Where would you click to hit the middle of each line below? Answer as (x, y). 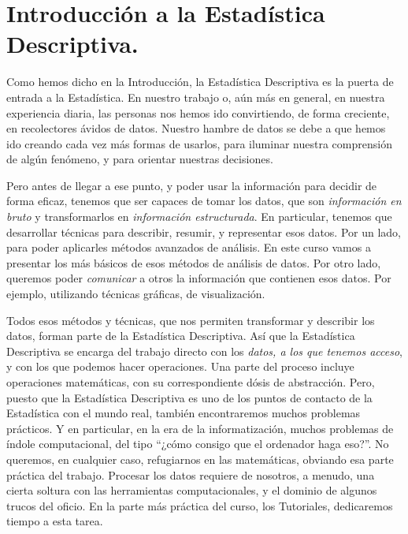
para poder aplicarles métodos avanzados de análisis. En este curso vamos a (189, 247)
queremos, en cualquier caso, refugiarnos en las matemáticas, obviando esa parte (200, 459)
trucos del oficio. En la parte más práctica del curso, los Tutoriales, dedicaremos (200, 505)
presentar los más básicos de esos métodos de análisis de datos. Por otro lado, (194, 262)
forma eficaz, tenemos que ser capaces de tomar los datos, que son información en (204, 201)
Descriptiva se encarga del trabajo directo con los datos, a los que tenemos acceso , (205, 351)
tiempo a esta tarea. (55, 521)
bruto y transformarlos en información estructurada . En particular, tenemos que (199, 217)
